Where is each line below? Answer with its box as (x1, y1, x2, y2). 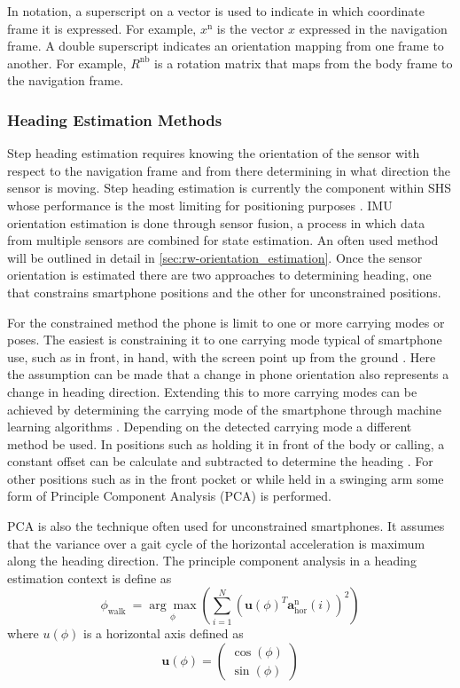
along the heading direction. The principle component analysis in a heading (7, 551, 417, 570)
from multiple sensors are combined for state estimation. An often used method (7, 231, 439, 249)
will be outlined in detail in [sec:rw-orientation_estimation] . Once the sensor (7, 248, 423, 266)
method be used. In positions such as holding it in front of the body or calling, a (7, 434, 445, 453)
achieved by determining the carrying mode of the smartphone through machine (7, 399, 441, 418)
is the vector (216, 19, 285, 37)
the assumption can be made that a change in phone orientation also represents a (7, 365, 449, 384)
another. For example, (7, 53, 127, 72)
